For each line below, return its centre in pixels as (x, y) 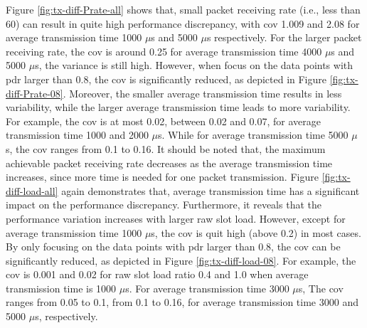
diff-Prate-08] (34, 93)
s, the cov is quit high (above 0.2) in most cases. (256, 232)
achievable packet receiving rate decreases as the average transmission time (169, 163)
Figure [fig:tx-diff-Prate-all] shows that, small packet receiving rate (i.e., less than (183, 9)
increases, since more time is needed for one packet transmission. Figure (162, 177)
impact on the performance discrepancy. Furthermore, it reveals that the (164, 205)
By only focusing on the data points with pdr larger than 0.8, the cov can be (173, 247)
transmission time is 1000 (61, 288)
